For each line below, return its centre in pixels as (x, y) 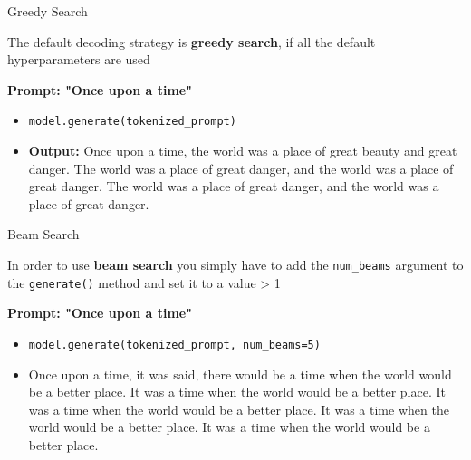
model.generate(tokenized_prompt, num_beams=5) (174, 345)
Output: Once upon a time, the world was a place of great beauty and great (243, 151)
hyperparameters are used (79, 59)
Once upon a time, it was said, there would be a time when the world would (240, 374)
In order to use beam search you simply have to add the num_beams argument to (235, 264)
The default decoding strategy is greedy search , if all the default (192, 41)
